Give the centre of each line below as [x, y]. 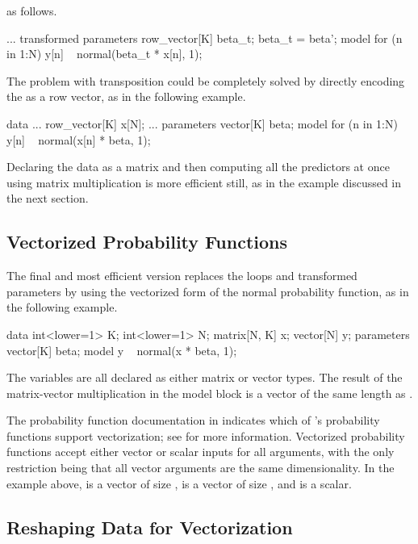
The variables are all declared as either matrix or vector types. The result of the [205, 377]
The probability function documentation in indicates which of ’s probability [193, 420]
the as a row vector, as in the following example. [126, 96]
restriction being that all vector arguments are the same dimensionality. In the [201, 468]
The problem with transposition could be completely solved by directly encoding [206, 80]
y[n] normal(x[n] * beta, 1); [79, 139]
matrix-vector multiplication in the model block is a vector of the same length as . [210, 393]
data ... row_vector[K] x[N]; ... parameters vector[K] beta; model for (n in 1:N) [202, 123]
